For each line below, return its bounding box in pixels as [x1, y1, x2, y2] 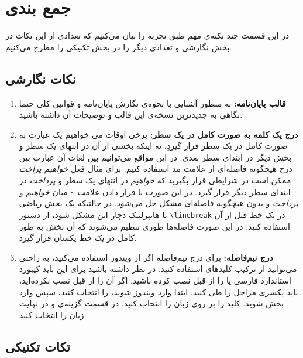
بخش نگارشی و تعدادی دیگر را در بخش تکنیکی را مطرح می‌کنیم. [5, 40, 232, 53]
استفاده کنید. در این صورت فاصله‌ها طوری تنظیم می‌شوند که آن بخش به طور [19, 220, 290, 232]
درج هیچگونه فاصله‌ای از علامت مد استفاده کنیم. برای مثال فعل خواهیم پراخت [19, 162, 292, 175]
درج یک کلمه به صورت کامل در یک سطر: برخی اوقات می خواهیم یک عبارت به [19, 128, 298, 140]
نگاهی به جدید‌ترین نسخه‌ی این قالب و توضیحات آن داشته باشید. [19, 108, 243, 121]
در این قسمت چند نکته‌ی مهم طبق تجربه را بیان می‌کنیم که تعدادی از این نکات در [5, 29, 290, 42]
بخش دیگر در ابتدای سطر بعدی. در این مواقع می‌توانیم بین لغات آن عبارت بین [19, 151, 292, 163]
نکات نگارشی [5, 69, 76, 87]
